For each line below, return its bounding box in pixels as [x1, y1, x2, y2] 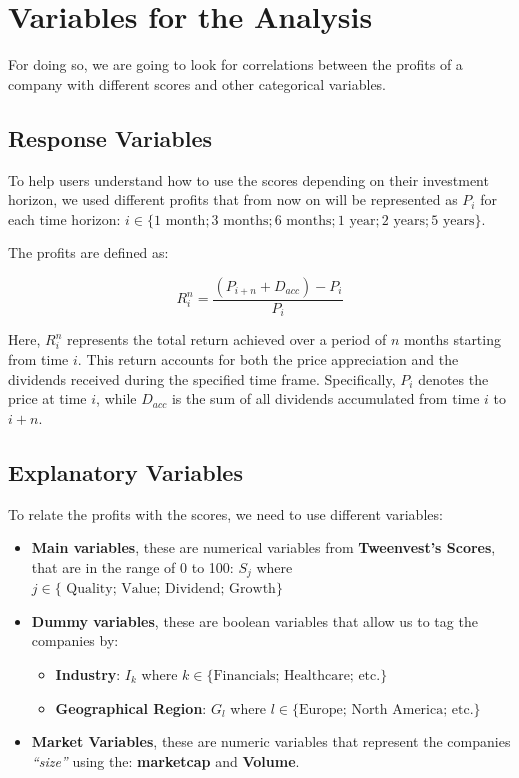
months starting [403, 329, 501, 350]
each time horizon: [8, 208, 121, 229]
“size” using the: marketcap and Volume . [31, 750, 300, 771]
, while [96, 388, 137, 409]
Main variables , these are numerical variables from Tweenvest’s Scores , [31, 537, 496, 558]
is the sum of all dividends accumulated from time [171, 388, 480, 409]
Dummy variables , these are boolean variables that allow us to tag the [31, 610, 478, 631]
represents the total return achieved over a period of [66, 329, 387, 350]
